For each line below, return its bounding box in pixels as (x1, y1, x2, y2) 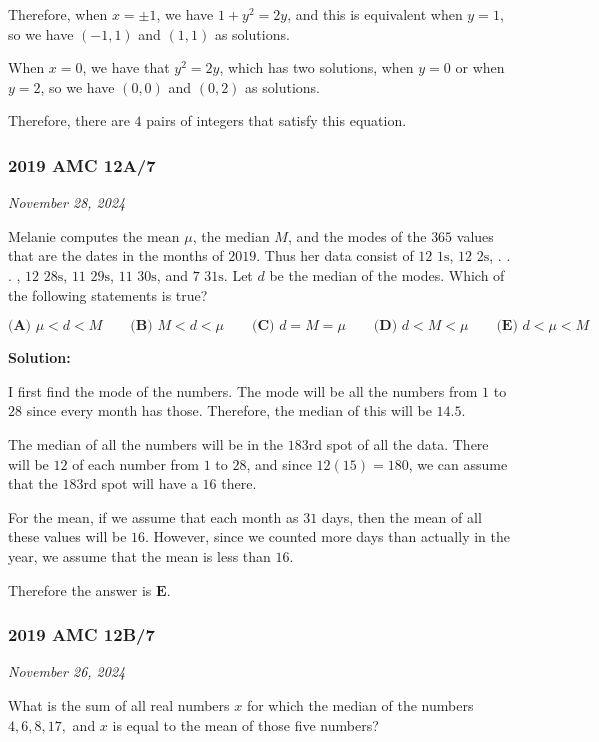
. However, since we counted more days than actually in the (145, 526, 510, 547)
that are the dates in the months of (8, 245, 224, 266)
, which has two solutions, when (219, 57, 414, 78)
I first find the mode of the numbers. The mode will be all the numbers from (8, 380, 478, 401)
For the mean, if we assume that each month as (8, 506, 299, 527)
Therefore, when (8, 4, 108, 24)
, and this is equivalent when (287, 4, 463, 24)
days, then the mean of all (321, 506, 482, 527)
